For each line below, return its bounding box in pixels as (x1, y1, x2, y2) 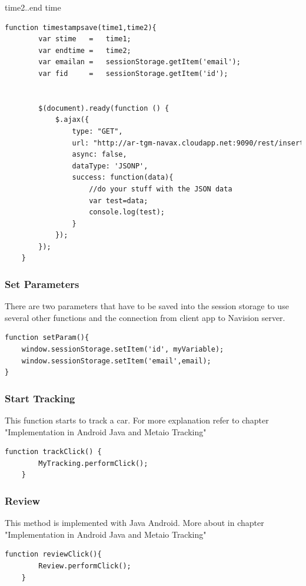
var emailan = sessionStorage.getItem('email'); (38, 58, 241, 67)
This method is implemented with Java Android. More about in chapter (5, 517, 264, 529)
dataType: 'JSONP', (72, 161, 148, 170)
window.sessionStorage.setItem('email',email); (21, 356, 211, 365)
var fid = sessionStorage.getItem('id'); (38, 69, 228, 78)
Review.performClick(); (38, 562, 131, 571)
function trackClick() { (5, 448, 102, 456)
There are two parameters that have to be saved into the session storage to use (5, 300, 289, 312)
